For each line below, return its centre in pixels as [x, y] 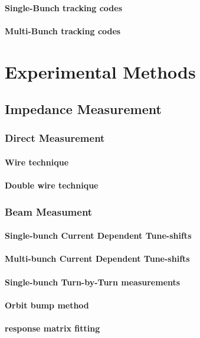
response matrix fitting [53, 328]
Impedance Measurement [83, 109]
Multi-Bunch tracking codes [63, 30]
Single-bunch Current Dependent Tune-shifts [98, 235]
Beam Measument [49, 211]
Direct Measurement [55, 138]
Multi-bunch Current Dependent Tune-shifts [97, 259]
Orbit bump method [47, 305]
